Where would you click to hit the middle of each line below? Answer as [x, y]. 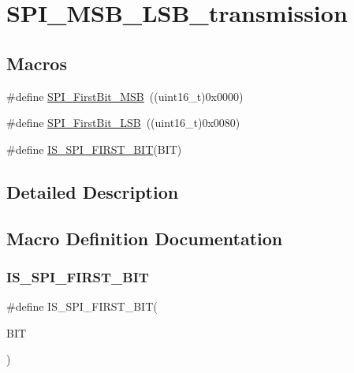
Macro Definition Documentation [145, 238]
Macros [37, 63]
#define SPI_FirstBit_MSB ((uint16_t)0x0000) [125, 96]
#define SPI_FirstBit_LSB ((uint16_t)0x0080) [123, 123]
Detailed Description [93, 191]
